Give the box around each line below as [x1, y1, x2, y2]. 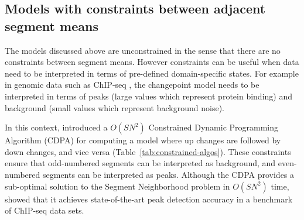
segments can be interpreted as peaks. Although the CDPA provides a [42, 168, 295, 180]
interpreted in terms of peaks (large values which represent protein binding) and [5, 90, 292, 102]
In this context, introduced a [5, 121, 108, 133]
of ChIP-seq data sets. [5, 204, 84, 216]
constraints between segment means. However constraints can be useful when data [5, 56, 299, 68]
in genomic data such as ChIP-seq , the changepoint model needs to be [5, 78, 259, 91]
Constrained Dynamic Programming [148, 121, 279, 133]
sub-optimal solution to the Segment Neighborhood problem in [5, 180, 230, 192]
